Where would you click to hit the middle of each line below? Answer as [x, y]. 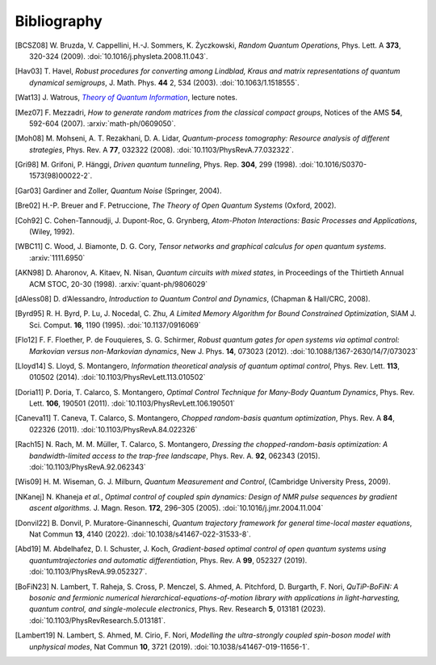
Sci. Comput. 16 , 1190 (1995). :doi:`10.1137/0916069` [115, 325]
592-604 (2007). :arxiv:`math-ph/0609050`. [103, 123]
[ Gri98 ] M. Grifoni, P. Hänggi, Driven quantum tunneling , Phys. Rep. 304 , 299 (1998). [156, 165]
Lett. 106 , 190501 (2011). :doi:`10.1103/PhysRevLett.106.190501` [132, 403]
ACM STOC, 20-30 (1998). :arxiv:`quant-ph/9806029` [119, 284]
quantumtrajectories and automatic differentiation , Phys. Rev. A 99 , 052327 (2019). [168, 560]
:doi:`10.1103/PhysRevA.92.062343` [88, 467]
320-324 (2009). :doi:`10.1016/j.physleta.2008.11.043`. [119, 56]
